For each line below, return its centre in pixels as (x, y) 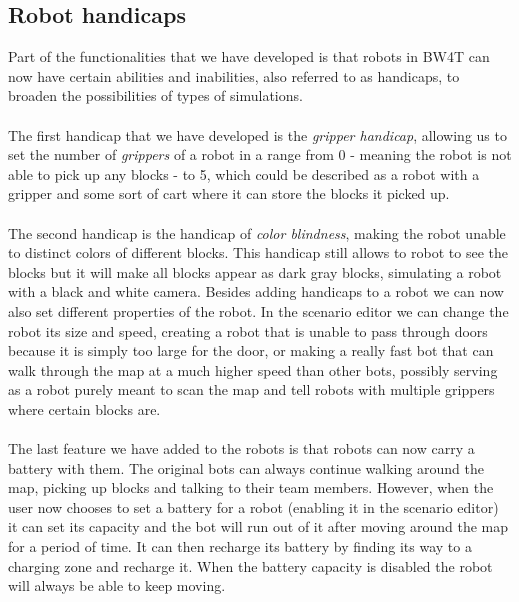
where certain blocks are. (84, 408)
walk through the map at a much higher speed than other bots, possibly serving (253, 369)
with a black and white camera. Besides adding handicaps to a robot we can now (256, 291)
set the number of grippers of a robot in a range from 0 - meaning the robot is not (260, 154)
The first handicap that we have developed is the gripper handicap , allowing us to (257, 134)
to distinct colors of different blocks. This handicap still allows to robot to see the (258, 252)
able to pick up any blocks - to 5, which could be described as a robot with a (244, 173)
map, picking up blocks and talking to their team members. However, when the (251, 487)
